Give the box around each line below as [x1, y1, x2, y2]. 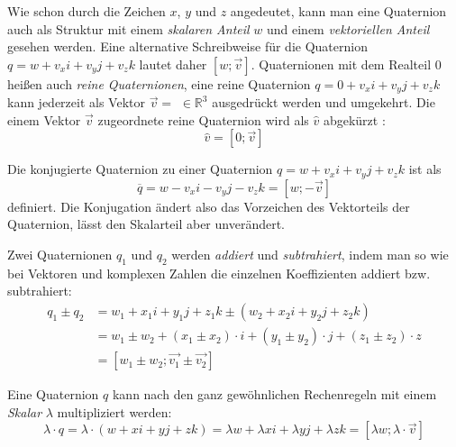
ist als [408, 160, 442, 178]
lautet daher [139, 54, 207, 73]
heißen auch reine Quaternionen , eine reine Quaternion [7, 74, 311, 93]
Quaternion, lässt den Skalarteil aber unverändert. [7, 214, 286, 233]
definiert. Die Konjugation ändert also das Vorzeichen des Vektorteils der [7, 196, 410, 215]
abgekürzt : [323, 110, 386, 129]
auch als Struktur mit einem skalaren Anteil [7, 19, 250, 38]
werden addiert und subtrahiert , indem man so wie [171, 245, 449, 264]
